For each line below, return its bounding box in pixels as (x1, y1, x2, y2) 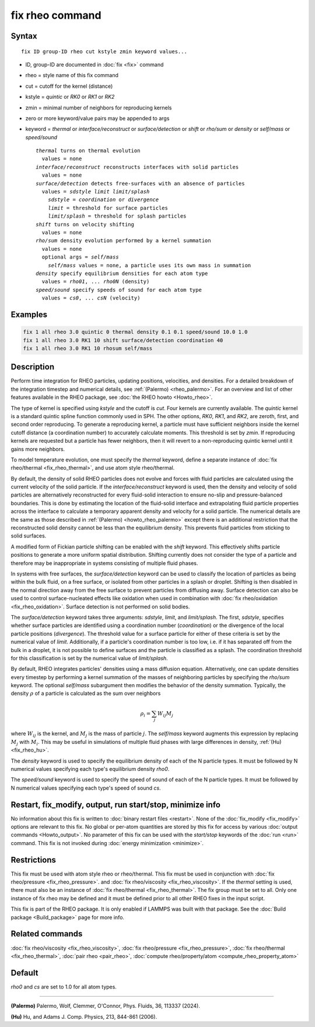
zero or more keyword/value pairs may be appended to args (25, 115, 170, 122)
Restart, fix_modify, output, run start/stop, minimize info (10, 799, 221, 809)
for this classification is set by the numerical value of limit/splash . (10, 654, 169, 661)
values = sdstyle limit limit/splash (41, 188, 150, 195)
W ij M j (157, 710, 173, 718)
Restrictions (10, 854, 57, 865)
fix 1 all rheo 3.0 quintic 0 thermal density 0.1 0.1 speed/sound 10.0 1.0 (23, 329, 248, 336)
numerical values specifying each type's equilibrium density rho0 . (10, 765, 170, 772)
